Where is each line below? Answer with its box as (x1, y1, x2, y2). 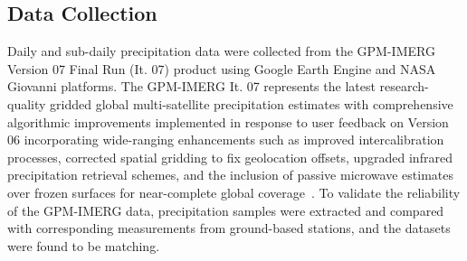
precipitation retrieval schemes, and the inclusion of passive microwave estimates (7, 165, 453, 184)
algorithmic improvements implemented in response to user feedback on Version (7, 112, 449, 131)
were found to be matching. (7, 236, 160, 255)
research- (379, 77, 429, 96)
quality (7, 94, 46, 113)
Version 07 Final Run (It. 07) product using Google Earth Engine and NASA (7, 59, 436, 78)
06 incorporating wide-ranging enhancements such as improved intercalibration (7, 130, 444, 149)
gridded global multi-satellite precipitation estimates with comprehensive (50, 94, 453, 113)
